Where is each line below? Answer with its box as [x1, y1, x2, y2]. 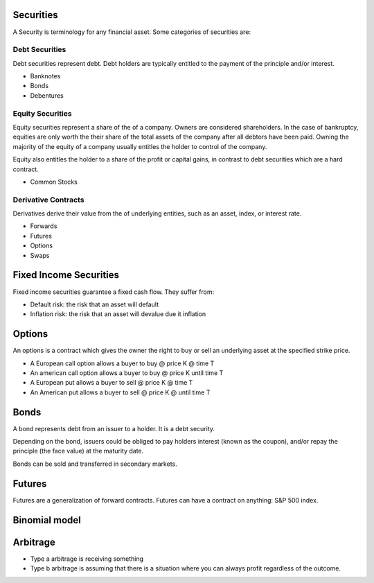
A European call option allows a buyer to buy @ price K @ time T [30, 359, 215, 367]
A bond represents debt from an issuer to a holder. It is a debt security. [12, 424, 215, 433]
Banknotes [30, 72, 61, 80]
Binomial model [12, 514, 81, 526]
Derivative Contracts [12, 195, 84, 205]
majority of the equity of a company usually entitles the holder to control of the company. [12, 142, 267, 150]
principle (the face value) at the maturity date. [12, 447, 144, 455]
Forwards [30, 222, 57, 230]
